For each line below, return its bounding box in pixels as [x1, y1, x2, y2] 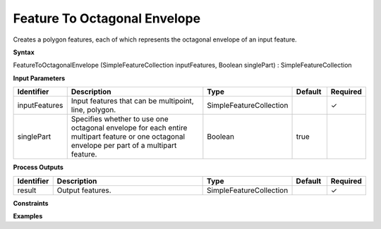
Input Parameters [13, 74, 66, 82]
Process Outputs [13, 163, 64, 172]
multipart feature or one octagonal [71, 132, 186, 142]
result [17, 185, 37, 195]
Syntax [13, 48, 35, 56]
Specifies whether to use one [71, 114, 169, 124]
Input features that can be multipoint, [71, 96, 194, 106]
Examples [13, 211, 43, 220]
